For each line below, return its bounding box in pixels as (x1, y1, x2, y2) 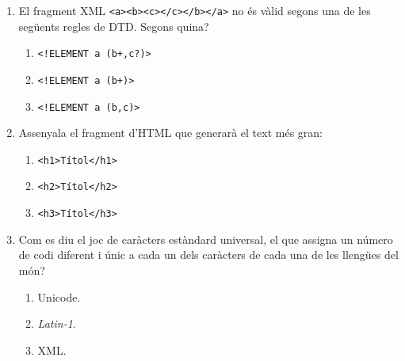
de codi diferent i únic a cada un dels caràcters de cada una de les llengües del (18, 246, 399, 263)
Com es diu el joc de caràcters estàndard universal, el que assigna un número (18, 230, 393, 247)
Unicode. (37, 288, 81, 305)
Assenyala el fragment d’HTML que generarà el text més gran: (18, 124, 323, 141)
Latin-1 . (37, 315, 76, 332)
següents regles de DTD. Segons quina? (18, 17, 209, 34)
